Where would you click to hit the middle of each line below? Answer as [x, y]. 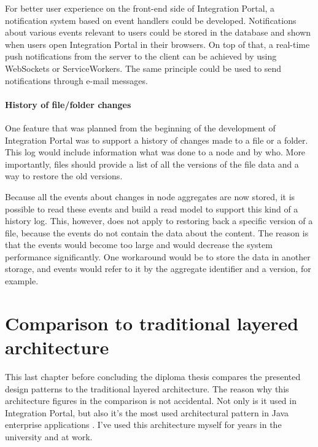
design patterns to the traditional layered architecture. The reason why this [147, 388]
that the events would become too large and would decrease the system [139, 245]
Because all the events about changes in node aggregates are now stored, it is [150, 196]
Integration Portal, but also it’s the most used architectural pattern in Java [147, 412]
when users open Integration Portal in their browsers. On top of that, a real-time [157, 44]
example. [22, 281]
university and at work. [49, 436]
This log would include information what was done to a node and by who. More [155, 152]
